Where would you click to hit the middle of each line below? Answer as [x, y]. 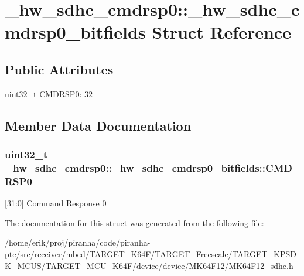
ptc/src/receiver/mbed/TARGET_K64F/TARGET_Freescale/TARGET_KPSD [151, 253]
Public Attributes [59, 69]
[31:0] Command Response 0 [56, 203]
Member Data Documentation [98, 125]
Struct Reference [221, 32]
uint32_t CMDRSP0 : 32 [49, 93]
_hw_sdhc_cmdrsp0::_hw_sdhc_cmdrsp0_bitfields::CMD [148, 167]
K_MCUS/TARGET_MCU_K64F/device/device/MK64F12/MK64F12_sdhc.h [149, 265]
